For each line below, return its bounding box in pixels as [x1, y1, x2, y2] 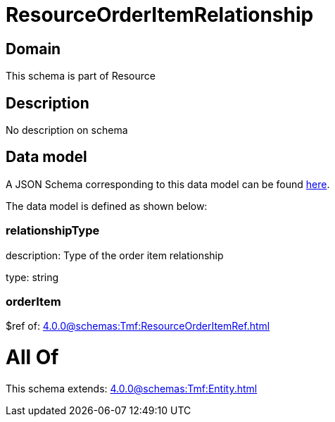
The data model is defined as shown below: [6, 199, 208, 212]
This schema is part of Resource [6, 70, 156, 82]
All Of [6, 345, 59, 370]
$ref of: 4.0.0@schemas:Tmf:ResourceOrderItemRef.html [6, 320, 270, 333]
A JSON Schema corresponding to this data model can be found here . [6, 178, 330, 190]
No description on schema [6, 124, 128, 137]
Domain [6, 39, 61, 58]
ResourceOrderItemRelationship [6, 3, 314, 27]
